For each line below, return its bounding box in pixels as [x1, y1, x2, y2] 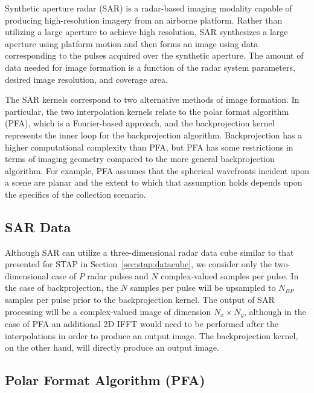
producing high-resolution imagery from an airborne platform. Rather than [5, 13, 283, 26]
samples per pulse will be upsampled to [130, 281, 276, 294]
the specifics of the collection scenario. [5, 187, 146, 200]
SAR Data [5, 217, 71, 236]
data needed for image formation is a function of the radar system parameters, [5, 60, 295, 73]
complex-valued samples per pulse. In [161, 269, 299, 282]
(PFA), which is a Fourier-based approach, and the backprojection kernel [5, 117, 275, 129]
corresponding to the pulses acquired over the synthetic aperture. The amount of [5, 49, 304, 62]
